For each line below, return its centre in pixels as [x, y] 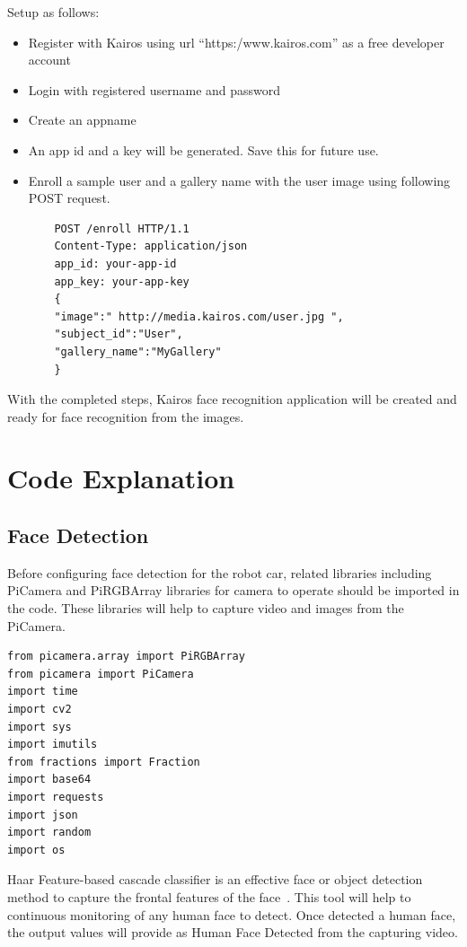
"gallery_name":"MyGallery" [138, 351]
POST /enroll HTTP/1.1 [122, 228]
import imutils [53, 745]
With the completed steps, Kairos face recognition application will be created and [232, 399]
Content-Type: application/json [151, 246]
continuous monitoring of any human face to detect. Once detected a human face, [232, 914]
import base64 [49, 780]
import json [43, 815]
